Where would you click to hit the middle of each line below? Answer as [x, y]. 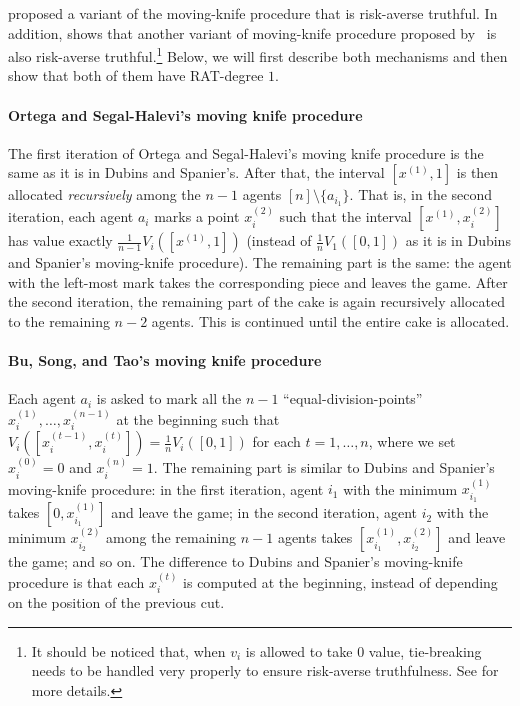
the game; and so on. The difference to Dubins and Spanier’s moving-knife [235, 561]
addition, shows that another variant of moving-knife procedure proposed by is [252, 32]
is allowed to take [299, 650]
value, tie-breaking [425, 650]
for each [276, 441]
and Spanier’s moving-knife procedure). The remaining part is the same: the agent [260, 262]
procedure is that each [76, 581]
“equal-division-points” [353, 398]
